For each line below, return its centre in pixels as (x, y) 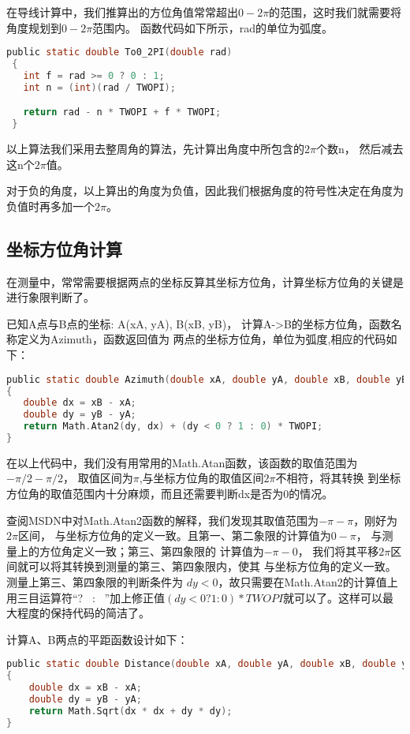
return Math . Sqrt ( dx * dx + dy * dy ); (130, 711)
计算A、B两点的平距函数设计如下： (97, 639)
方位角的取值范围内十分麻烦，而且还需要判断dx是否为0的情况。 (170, 494)
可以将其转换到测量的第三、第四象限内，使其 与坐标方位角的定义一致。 (212, 566)
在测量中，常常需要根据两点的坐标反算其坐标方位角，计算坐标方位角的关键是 (205, 281)
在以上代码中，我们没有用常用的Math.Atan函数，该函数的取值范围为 (182, 462)
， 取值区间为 (98, 478)
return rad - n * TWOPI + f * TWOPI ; (122, 112)
